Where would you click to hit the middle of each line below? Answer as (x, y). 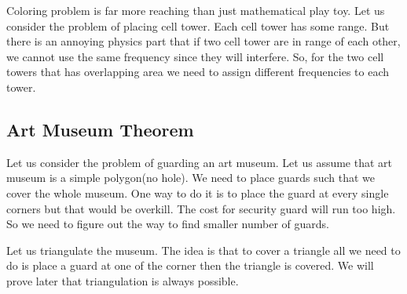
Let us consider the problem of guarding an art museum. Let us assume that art (200, 162)
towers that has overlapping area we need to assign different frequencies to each (198, 72)
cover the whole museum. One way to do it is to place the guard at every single (198, 192)
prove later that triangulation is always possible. (123, 280)
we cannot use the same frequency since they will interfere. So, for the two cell (195, 56)
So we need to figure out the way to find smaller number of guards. (168, 224)
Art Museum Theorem (100, 129)
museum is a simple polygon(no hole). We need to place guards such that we (191, 178)
